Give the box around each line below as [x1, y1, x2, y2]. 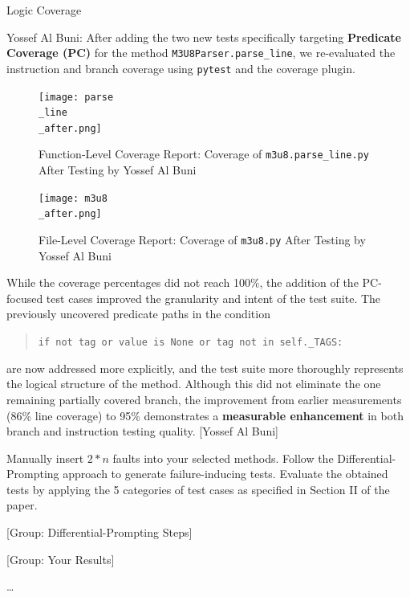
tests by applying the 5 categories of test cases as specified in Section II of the [6, 480, 390, 497]
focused [6, 289, 43, 306]
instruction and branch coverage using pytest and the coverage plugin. [6, 59, 355, 76]
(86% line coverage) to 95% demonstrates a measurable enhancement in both [6, 407, 404, 423]
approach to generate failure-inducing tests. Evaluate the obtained [63, 465, 388, 482]
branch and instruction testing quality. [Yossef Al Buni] [6, 423, 278, 440]
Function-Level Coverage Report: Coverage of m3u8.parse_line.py [39, 145, 369, 162]
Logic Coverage [6, 2, 82, 18]
